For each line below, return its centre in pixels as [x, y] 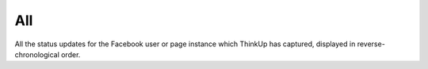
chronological [37, 54]
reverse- [371, 44]
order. [71, 54]
